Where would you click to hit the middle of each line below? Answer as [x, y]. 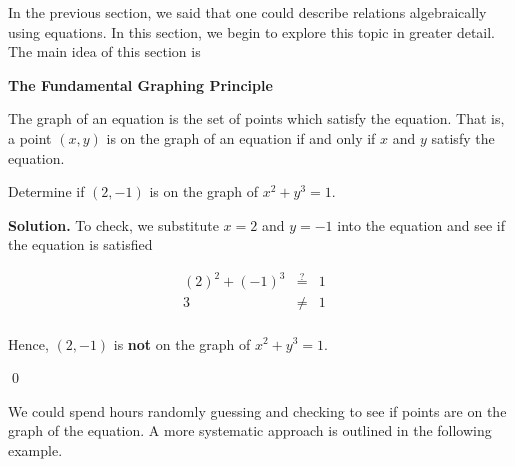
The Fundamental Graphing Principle [140, 84]
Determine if [46, 191]
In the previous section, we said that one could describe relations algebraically [247, 12]
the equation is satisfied [80, 244]
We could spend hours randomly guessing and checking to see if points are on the [257, 410]
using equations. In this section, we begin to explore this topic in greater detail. [252, 31]
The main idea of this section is [104, 51]
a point [30, 137]
